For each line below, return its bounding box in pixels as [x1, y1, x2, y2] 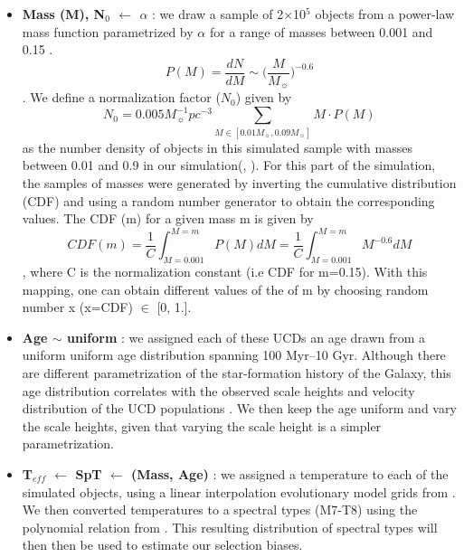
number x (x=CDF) [22, 297, 133, 316]
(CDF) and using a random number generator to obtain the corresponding [22, 191, 435, 210]
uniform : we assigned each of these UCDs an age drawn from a [66, 327, 426, 346]
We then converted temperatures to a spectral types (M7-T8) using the [22, 500, 418, 519]
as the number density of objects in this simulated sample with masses [22, 137, 412, 156]
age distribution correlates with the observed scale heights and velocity [22, 381, 415, 400]
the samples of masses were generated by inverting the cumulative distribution [22, 173, 457, 192]
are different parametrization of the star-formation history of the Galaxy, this [22, 363, 451, 382]
